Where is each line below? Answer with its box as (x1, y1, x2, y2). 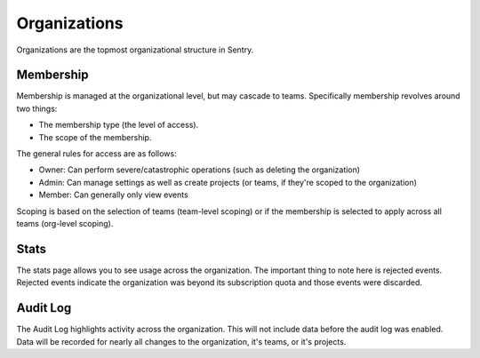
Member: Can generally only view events (38, 189, 188, 200)
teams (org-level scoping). (16, 218, 114, 228)
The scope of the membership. (38, 131, 152, 142)
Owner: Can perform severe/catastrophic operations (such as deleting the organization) (38, 164, 360, 175)
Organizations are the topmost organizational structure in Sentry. (16, 44, 254, 55)
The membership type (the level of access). (38, 120, 199, 131)
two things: (16, 103, 58, 114)
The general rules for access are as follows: (16, 148, 177, 159)
